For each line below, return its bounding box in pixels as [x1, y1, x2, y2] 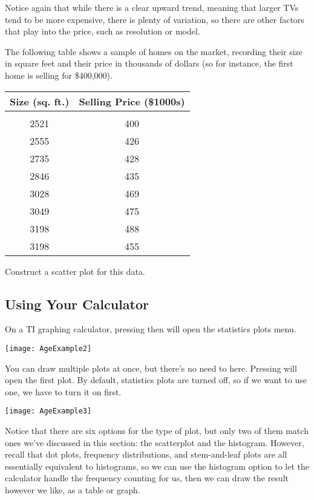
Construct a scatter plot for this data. [5, 265, 145, 277]
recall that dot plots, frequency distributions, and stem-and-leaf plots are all [5, 448, 287, 461]
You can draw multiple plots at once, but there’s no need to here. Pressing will [5, 361, 297, 374]
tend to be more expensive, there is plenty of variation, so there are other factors [5, 13, 304, 25]
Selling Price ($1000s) [79, 94, 185, 108]
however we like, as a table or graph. [5, 484, 140, 496]
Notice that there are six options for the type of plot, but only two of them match [5, 424, 309, 437]
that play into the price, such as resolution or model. [5, 25, 200, 38]
